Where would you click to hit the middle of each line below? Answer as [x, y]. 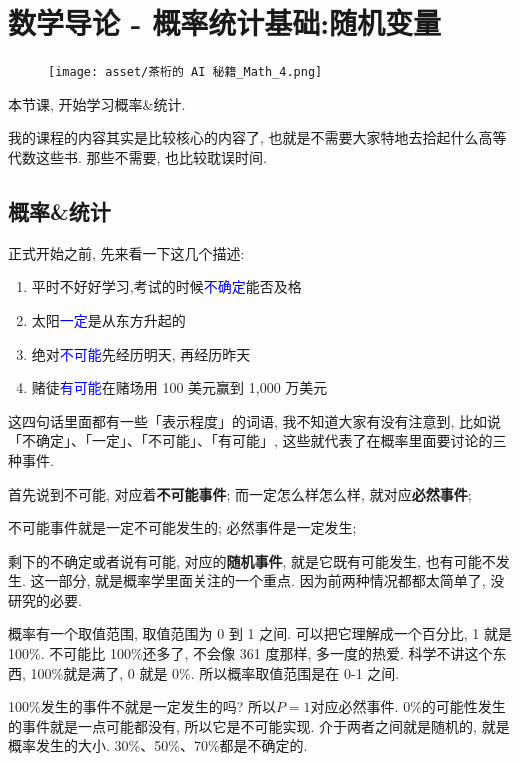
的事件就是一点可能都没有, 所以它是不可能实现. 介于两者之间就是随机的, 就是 [259, 725]
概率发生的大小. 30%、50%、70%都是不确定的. [158, 745]
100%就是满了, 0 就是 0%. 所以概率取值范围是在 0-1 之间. [215, 672]
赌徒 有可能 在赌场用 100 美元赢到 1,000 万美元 [179, 387]
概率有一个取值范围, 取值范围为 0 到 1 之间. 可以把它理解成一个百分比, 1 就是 [260, 633]
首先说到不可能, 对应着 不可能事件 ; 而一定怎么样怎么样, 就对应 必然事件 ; [240, 493]
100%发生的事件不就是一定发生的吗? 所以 [142, 706]
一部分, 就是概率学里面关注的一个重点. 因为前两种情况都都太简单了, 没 [274, 580]
